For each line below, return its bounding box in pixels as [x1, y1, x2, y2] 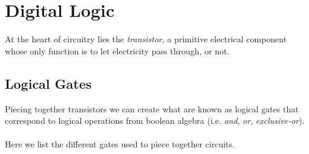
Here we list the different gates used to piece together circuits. [5, 138, 235, 150]
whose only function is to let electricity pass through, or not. [5, 44, 230, 57]
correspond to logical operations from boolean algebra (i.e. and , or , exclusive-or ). [5, 114, 305, 127]
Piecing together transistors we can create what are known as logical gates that [5, 102, 299, 115]
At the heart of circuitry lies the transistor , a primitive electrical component [5, 33, 287, 45]
